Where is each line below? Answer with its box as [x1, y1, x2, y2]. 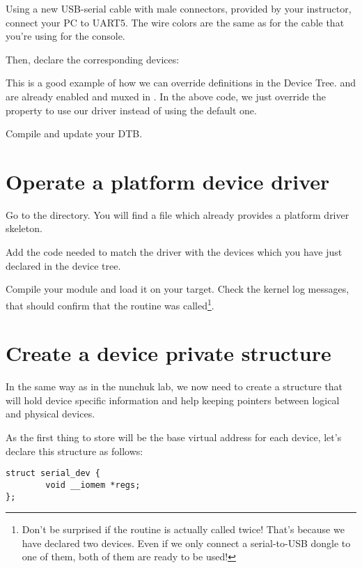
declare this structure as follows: [6, 443, 143, 458]
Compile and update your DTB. [6, 126, 143, 141]
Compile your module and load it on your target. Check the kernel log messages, [6, 282, 349, 296]
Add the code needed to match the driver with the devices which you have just [6, 245, 343, 259]
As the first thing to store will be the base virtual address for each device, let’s [6, 430, 342, 444]
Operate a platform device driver [6, 167, 330, 195]
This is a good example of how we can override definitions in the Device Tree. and [6, 75, 356, 90]
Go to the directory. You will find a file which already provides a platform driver [6, 207, 349, 222]
